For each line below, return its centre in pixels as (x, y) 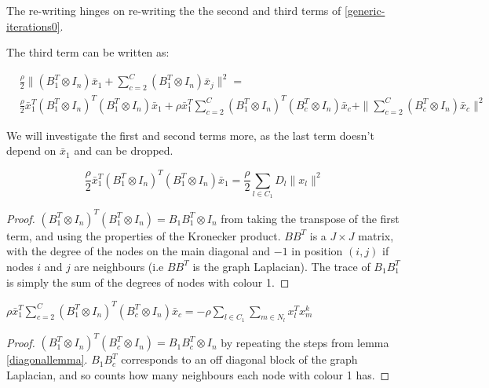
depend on (31, 150)
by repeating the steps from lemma (305, 342)
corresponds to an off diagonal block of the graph (239, 359)
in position (317, 251)
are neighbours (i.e (119, 266)
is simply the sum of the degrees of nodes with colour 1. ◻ (148, 282)
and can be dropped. (124, 150)
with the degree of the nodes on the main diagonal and (139, 251)
